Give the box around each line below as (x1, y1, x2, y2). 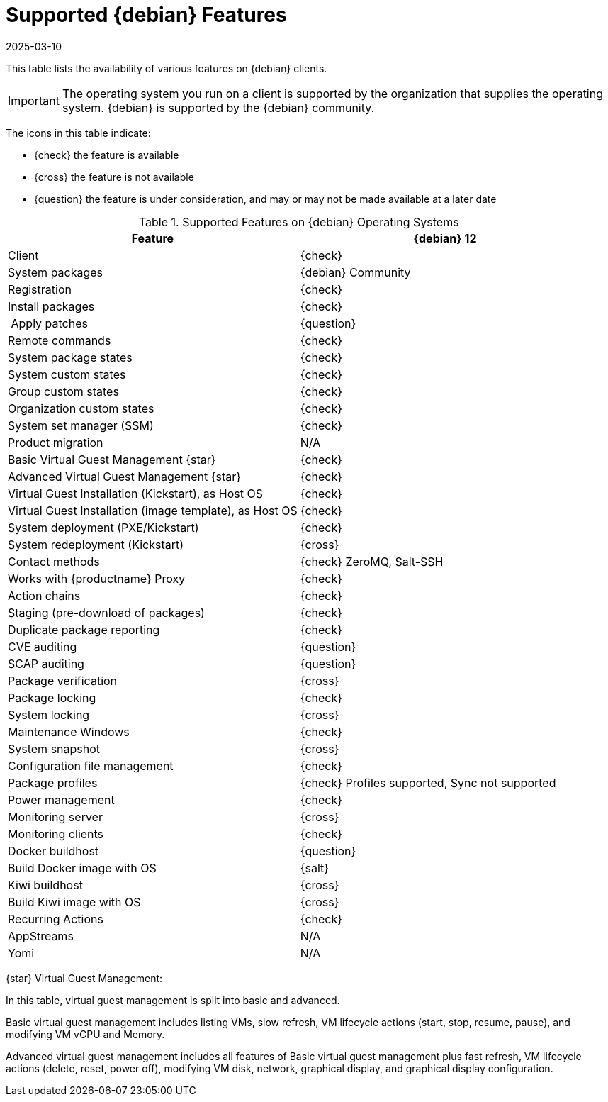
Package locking (8, 690, 96, 705)
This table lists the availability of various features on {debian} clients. (6, 62, 327, 74)
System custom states (8, 367, 126, 382)
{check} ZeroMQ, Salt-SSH (300, 554, 444, 569)
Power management (8, 792, 115, 807)
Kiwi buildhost (8, 877, 83, 892)
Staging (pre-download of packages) (8, 605, 205, 620)
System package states (8, 350, 133, 364)
